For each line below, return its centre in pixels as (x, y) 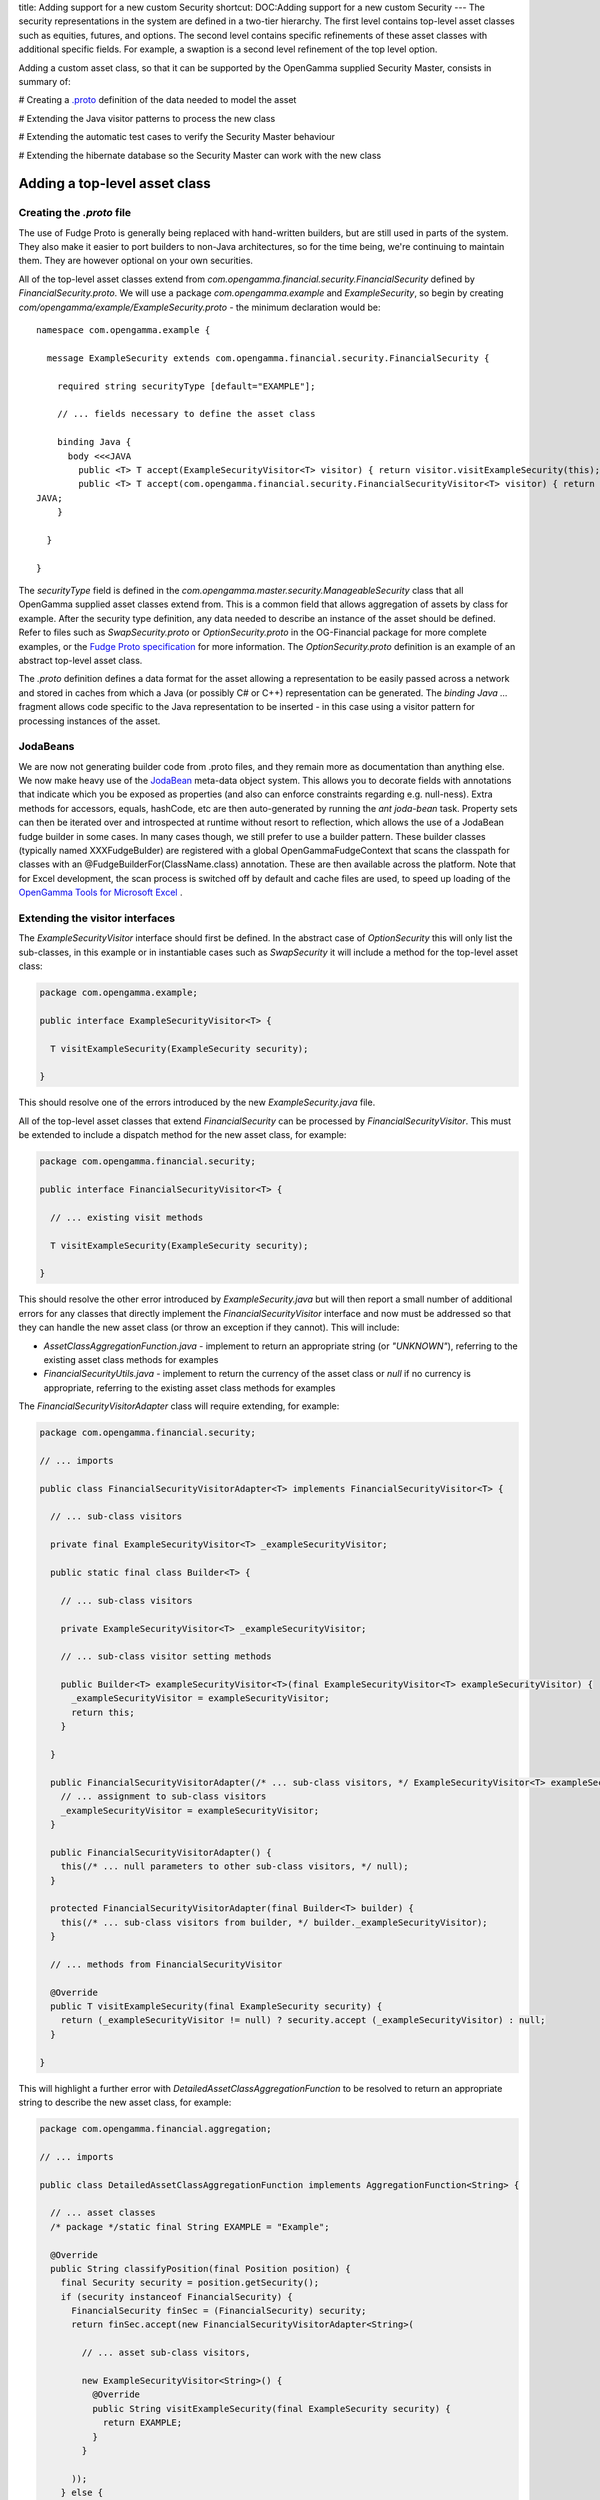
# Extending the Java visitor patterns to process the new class (147, 118)
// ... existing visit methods (127, 1217)
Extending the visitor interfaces (97, 918)
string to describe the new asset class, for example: (125, 2102)
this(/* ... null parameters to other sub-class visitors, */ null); (234, 1866)
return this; (103, 1712)
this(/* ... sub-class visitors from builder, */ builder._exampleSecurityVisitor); (274, 1922)
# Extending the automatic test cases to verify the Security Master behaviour (176, 137)
